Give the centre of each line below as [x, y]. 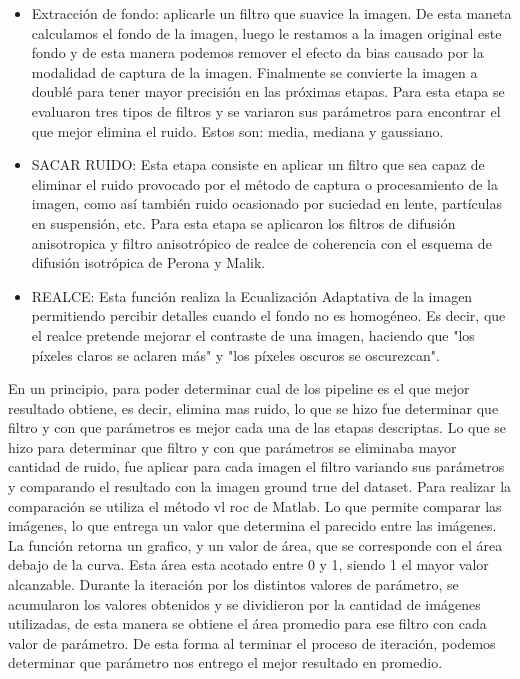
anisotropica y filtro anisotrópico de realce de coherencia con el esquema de [261, 242]
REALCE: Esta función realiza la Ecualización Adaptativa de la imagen [252, 295]
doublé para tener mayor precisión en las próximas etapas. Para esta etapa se [268, 91]
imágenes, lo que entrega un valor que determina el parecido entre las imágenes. [252, 525]
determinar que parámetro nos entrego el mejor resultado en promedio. [225, 662]
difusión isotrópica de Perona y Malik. [148, 262]
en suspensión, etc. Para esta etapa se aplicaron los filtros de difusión [243, 222]
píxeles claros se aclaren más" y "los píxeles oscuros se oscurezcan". [235, 354]
